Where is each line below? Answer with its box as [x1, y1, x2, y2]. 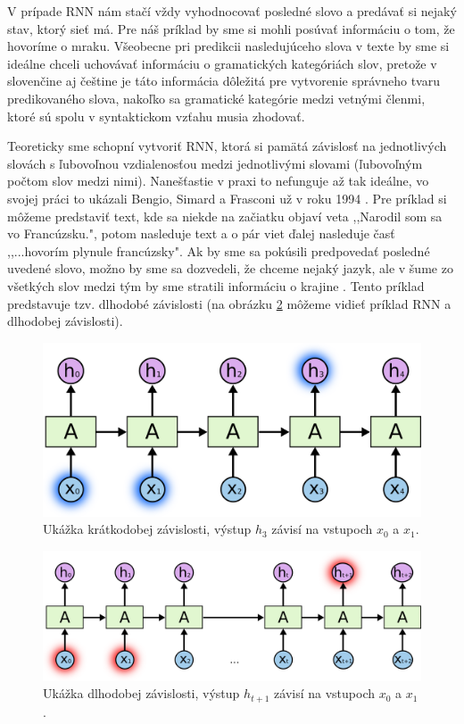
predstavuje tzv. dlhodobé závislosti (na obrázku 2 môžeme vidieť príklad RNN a [7, 294, 452, 312]
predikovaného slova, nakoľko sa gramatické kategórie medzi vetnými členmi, [7, 88, 426, 107]
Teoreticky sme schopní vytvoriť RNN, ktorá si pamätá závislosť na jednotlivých [7, 137, 447, 155]
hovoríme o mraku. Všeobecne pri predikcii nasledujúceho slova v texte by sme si [7, 37, 450, 55]
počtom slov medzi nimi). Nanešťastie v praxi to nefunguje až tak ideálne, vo [7, 171, 429, 190]
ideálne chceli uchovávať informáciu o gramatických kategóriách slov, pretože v [7, 54, 437, 72]
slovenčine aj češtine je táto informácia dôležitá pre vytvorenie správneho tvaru [7, 71, 440, 90]
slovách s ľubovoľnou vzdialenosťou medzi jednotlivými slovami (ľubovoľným [7, 154, 423, 172]
